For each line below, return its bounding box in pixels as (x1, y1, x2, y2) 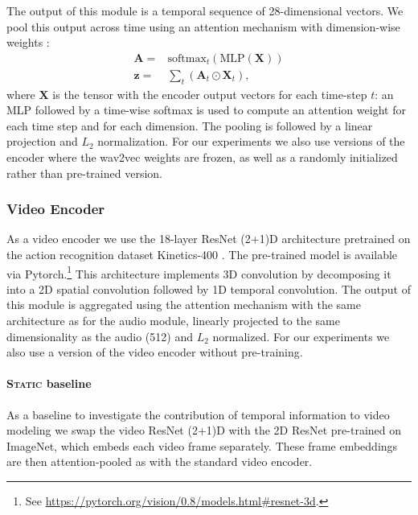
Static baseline (6, 375, 92, 392)
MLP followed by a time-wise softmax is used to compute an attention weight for (6, 101, 406, 118)
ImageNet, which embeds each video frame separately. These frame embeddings (6, 437, 398, 454)
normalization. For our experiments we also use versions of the (97, 133, 405, 150)
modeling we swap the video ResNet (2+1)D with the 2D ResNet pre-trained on (6, 422, 402, 439)
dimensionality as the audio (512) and (6, 328, 193, 344)
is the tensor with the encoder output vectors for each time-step (52, 85, 367, 102)
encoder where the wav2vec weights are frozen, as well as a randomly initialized (6, 149, 398, 166)
